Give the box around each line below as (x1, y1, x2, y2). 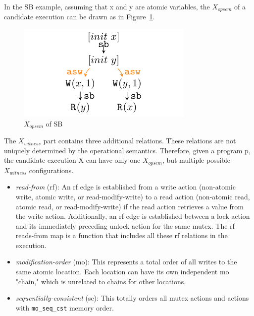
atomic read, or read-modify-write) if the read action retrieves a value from (15, 201, 244, 211)
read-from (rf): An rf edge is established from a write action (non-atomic (15, 182, 236, 192)
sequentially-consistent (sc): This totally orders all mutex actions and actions (15, 293, 249, 303)
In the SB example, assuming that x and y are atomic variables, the (4, 1, 210, 11)
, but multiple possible (162, 155, 230, 165)
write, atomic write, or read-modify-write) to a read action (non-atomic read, (15, 191, 250, 201)
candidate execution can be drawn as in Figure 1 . (4, 11, 155, 22)
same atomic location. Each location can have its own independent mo (15, 266, 229, 277)
